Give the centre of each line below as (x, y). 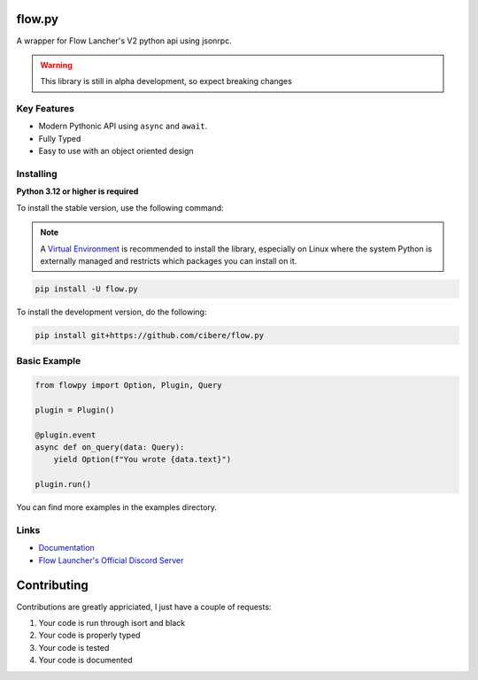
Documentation (66, 548)
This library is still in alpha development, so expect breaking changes (166, 81)
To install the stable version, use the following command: (120, 207)
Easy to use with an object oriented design (116, 151)
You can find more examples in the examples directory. (116, 507)
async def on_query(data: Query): (110, 447)
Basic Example (49, 361)
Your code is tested (74, 647)
